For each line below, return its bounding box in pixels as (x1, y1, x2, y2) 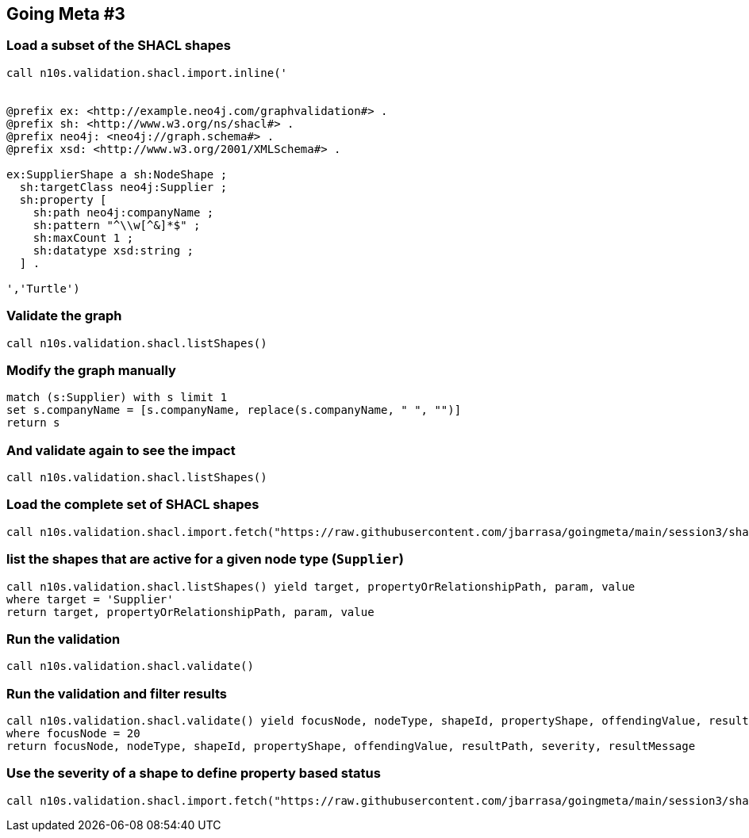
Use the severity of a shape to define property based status (6, 765, 381, 782)
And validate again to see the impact (6, 442, 236, 458)
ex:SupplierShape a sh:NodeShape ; (6, 167, 228, 181)
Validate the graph (6, 308, 122, 324)
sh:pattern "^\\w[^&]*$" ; (33, 218, 201, 232)
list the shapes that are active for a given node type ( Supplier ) (6, 551, 404, 568)
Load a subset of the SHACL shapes (6, 37, 231, 54)
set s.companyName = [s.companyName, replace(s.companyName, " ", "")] (6, 404, 462, 417)
